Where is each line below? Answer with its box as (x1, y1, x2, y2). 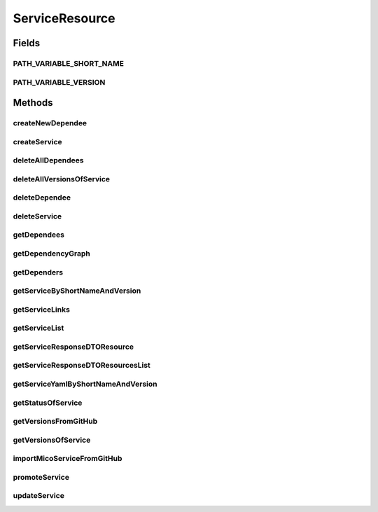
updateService (13, 491, 64, 501)
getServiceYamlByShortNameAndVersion (13, 379, 157, 389)
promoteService (13, 472, 70, 482)
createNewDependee (13, 118, 87, 128)
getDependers (13, 267, 63, 277)
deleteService (13, 211, 62, 221)
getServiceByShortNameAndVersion (13, 286, 141, 296)
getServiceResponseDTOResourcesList (13, 361, 150, 371)
